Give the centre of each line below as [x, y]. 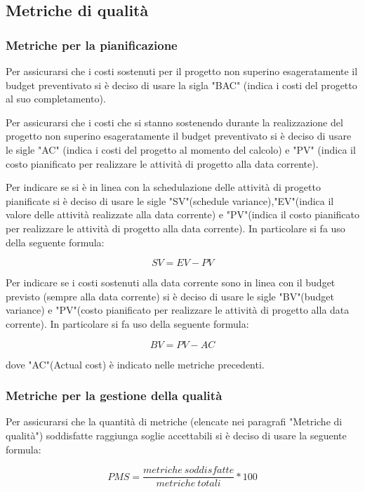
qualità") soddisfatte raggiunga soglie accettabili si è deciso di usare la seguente [176, 435]
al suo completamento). [56, 99]
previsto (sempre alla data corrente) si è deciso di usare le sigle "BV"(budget [170, 296]
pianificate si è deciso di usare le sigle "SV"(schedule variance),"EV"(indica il [170, 200]
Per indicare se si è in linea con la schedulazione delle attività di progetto [163, 187]
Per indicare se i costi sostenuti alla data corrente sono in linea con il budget [171, 282]
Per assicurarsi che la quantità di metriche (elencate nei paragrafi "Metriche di [174, 421]
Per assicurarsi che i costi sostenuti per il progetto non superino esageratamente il [182, 71]
